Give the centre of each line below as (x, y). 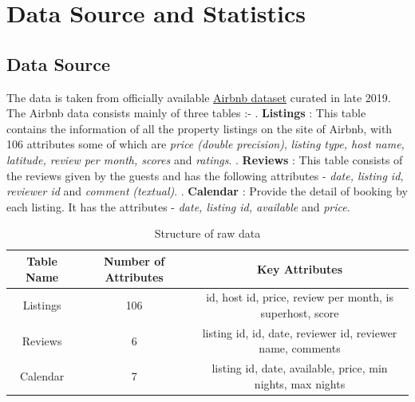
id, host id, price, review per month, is (300, 297)
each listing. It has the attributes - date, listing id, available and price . (178, 206)
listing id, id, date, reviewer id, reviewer (300, 332)
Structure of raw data (207, 233)
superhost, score (300, 312)
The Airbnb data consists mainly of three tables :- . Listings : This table (186, 113)
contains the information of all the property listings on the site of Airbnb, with (200, 128)
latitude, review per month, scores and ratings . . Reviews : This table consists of (205, 159)
